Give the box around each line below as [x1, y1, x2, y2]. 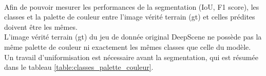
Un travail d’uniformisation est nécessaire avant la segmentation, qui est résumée [4, 51, 258, 62]
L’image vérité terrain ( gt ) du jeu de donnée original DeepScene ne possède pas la [4, 31, 262, 42]
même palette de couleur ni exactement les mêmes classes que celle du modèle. [4, 41, 251, 52]
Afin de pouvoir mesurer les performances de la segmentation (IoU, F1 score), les [4, 1, 259, 12]
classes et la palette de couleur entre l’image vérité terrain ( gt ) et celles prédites [4, 11, 255, 22]
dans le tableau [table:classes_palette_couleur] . [4, 62, 154, 72]
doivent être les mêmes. [4, 21, 78, 32]
